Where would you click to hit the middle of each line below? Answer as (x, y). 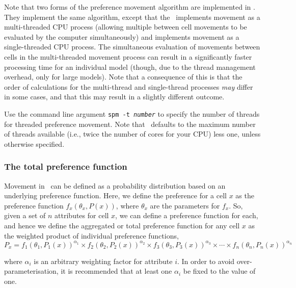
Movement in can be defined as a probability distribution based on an (115, 185)
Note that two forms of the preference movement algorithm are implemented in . (130, 7)
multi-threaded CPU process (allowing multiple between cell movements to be (126, 27)
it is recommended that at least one (116, 271)
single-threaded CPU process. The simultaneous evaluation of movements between (132, 47)
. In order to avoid (206, 261)
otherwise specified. (34, 143)
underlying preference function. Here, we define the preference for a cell (115, 195)
